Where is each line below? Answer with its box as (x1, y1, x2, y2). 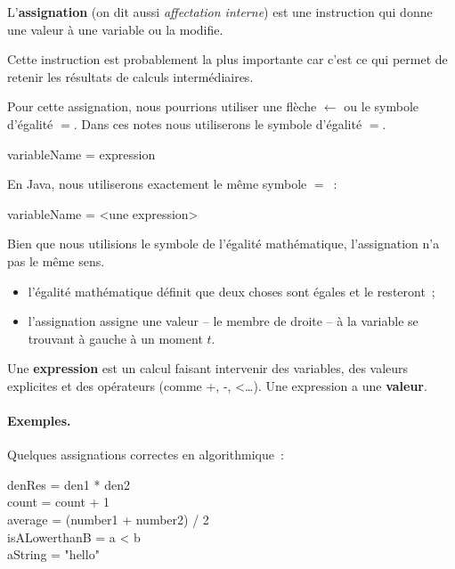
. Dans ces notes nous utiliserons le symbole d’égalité (73, 114, 362, 133)
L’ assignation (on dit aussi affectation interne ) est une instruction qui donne (7, 3, 433, 20)
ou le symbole (344, 97, 418, 116)
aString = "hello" (7, 545, 100, 564)
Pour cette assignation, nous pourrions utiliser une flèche (7, 97, 317, 116)
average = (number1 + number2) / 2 (7, 510, 209, 529)
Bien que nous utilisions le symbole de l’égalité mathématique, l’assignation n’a (7, 234, 440, 253)
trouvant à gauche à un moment (28, 329, 203, 347)
